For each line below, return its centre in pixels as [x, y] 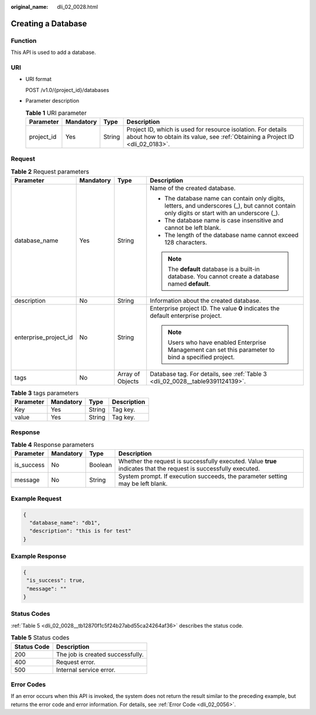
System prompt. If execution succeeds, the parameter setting [203, 476]
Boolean [101, 465]
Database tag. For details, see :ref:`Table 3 [209, 374]
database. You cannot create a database [224, 276]
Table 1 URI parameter [56, 113]
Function [24, 40]
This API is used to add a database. [54, 52]
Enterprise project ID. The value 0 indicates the [215, 308]
